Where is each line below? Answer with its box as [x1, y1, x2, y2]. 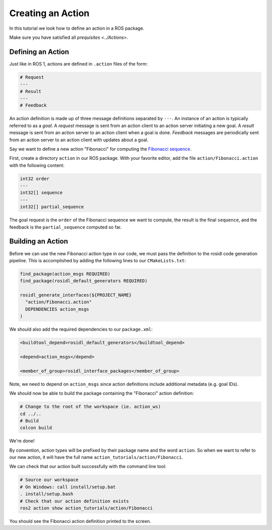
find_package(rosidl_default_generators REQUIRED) [20, 278, 148, 284]
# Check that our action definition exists [20, 498, 129, 504]
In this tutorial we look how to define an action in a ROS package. [9, 25, 145, 31]
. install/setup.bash [20, 491, 74, 497]
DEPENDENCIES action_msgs [25, 306, 89, 312]
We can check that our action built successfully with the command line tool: [9, 463, 167, 469]
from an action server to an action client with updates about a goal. [9, 137, 149, 143]
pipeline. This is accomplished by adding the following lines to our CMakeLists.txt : [9, 257, 186, 263]
